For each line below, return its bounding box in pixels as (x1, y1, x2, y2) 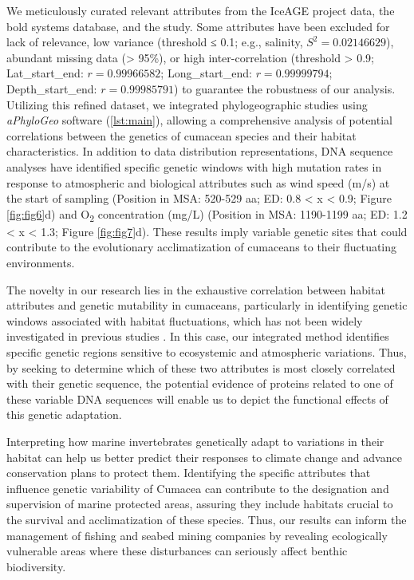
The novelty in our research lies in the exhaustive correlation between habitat (6, 281, 385, 298)
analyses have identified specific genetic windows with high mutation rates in (6, 158, 382, 175)
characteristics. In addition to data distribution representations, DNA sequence (6, 143, 393, 160)
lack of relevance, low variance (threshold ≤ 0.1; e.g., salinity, (6, 34, 303, 50)
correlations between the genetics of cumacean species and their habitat (6, 127, 357, 144)
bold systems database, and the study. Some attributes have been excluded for (6, 18, 390, 34)
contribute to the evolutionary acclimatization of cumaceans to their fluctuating (6, 239, 397, 255)
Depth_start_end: (6, 80, 97, 97)
